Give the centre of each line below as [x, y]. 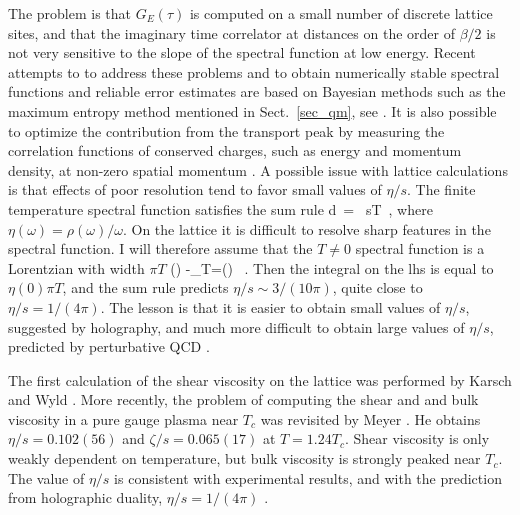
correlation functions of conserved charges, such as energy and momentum [235, 150]
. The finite [441, 189]
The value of [46, 477]
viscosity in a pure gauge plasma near [123, 418]
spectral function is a [420, 248]
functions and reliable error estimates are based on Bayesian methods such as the [257, 91]
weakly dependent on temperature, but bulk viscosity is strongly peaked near [244, 458]
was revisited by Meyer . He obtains [370, 418]
